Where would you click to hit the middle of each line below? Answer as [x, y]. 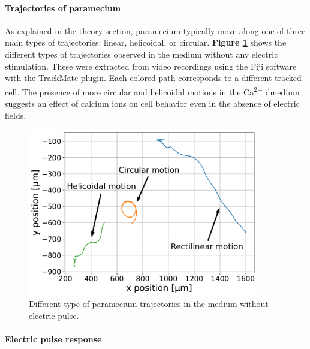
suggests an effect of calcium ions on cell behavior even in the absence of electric [152, 103]
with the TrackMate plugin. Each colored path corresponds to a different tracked [153, 78]
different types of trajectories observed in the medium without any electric [142, 54]
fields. [16, 115]
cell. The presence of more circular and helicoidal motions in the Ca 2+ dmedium [152, 91]
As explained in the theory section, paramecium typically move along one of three [155, 30]
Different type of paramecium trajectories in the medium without [149, 304]
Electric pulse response [53, 339]
